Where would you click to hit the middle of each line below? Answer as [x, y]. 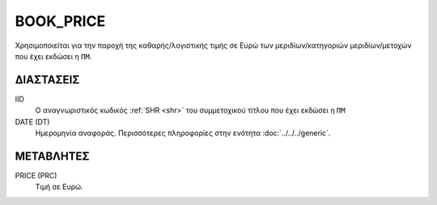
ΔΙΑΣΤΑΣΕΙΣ [47, 80]
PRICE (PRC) [36, 175]
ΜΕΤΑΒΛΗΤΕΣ [52, 156]
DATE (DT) [32, 122]
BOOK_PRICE [60, 21]
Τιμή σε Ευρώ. [59, 187]
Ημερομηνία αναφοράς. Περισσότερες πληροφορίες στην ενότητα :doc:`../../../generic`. [183, 133]
